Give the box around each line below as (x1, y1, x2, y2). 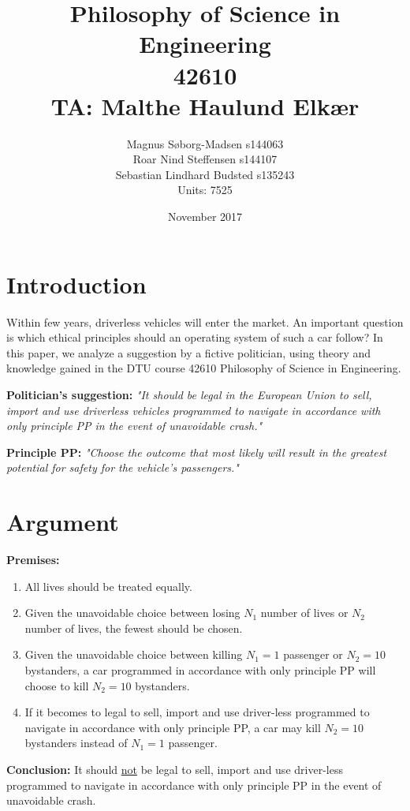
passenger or (283, 646, 343, 663)
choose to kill (24, 677, 89, 693)
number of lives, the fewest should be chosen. (24, 619, 243, 636)
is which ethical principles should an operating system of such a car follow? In (6, 329, 383, 346)
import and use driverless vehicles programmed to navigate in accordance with (6, 402, 381, 418)
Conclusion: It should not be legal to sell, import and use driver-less (6, 761, 343, 777)
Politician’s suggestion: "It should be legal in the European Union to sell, (6, 386, 372, 402)
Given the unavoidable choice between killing (24, 646, 243, 663)
